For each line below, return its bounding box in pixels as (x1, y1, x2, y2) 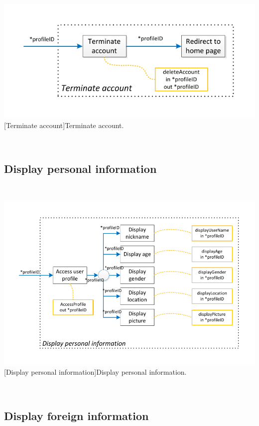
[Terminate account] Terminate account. (4, 120, 124, 130)
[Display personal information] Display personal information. (4, 366, 187, 377)
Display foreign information (4, 408, 149, 423)
